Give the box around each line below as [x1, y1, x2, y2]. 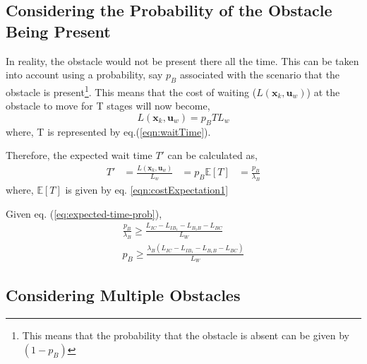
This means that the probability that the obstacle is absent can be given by [22, 328, 349, 343]
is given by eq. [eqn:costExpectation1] [65, 182, 229, 196]
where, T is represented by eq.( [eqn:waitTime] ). [6, 124, 211, 139]
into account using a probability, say [6, 67, 163, 82]
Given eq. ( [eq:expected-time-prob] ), [6, 206, 162, 221]
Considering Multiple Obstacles [6, 284, 241, 306]
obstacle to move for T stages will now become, [6, 98, 210, 113]
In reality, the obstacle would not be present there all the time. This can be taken [6, 53, 359, 68]
